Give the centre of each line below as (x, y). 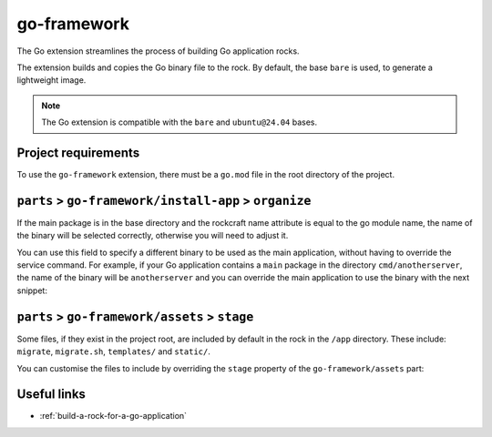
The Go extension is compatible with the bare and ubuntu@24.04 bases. (179, 122)
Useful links (51, 395)
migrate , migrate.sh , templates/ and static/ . (114, 351)
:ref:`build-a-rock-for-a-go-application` (113, 416)
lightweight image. (51, 80)
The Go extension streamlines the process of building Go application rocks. (158, 51)
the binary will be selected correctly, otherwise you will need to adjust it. (153, 236)
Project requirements (78, 152)
